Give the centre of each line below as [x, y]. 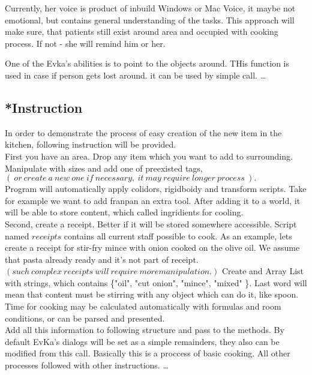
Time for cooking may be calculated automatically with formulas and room [143, 306]
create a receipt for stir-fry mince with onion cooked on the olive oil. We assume [152, 247]
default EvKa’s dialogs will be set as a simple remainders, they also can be [142, 341]
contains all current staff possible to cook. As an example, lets [178, 235]
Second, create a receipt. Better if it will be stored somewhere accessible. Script [151, 223]
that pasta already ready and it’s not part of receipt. [102, 259]
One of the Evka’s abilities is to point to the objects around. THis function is [147, 63]
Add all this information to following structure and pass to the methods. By [145, 330]
